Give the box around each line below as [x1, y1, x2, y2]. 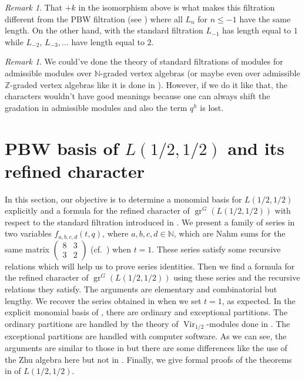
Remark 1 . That [5, 1, 62, 13]
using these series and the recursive [173, 271, 300, 284]
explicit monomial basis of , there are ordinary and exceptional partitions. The [5, 306, 288, 318]
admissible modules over [5, 66, 92, 79]
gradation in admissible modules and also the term [5, 101, 187, 113]
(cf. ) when [91, 242, 131, 255]
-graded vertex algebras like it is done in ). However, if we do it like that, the [10, 78, 287, 90]
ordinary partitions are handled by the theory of [5, 317, 179, 329]
